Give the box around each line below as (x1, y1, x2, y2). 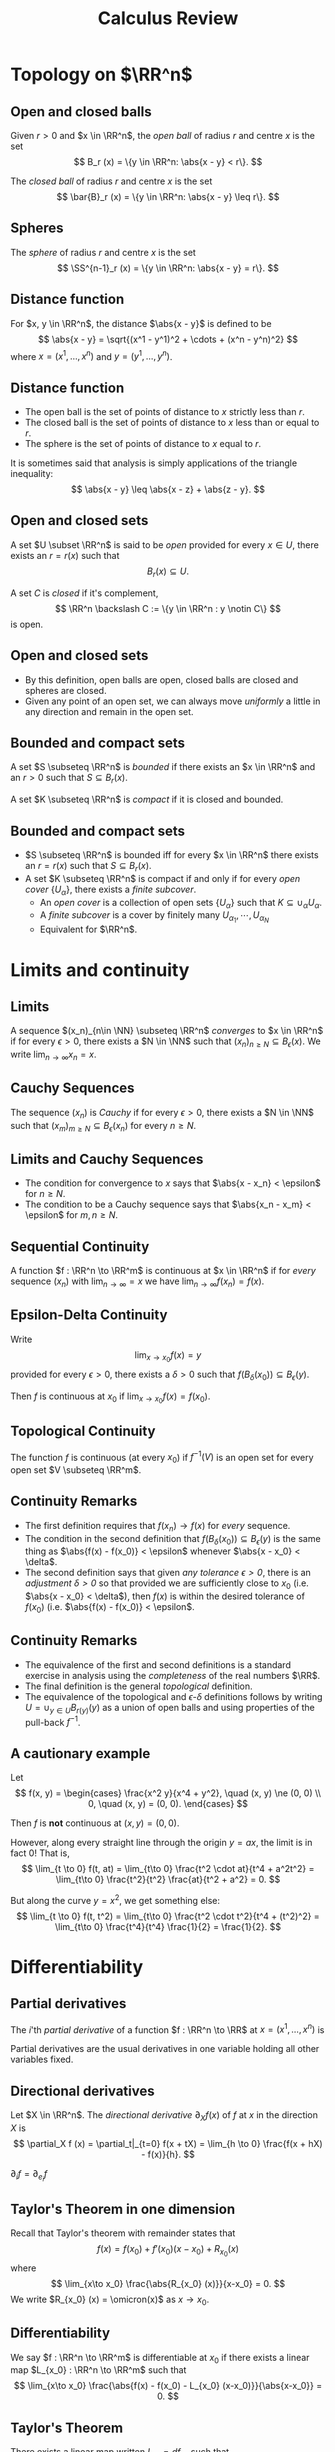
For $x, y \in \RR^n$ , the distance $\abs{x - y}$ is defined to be (10, 317, 272, 329)
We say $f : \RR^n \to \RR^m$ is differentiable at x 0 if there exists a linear (10, 2351, 310, 2366)
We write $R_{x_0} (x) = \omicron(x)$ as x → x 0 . (10, 2293, 210, 2307)
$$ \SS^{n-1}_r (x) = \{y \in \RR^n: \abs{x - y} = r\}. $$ (56, 262, 280, 274)
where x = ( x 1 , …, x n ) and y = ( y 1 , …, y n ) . (10, 348, 173, 362)
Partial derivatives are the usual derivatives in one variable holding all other (10, 2043, 320, 2055)
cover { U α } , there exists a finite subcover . (24, 883, 197, 897)
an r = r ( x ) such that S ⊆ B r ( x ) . (24, 859, 152, 874)
